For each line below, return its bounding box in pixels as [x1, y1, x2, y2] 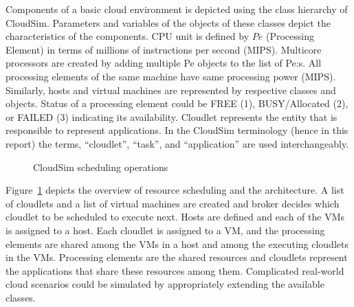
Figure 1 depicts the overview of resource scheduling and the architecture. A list [5, 183, 344, 197]
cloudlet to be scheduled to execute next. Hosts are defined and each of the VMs [5, 209, 345, 224]
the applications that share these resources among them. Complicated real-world [5, 263, 344, 277]
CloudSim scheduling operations [33, 159, 168, 174]
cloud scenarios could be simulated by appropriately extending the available [5, 277, 324, 291]
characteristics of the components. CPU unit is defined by [5, 29, 250, 43]
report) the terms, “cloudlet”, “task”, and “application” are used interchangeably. [5, 136, 349, 150]
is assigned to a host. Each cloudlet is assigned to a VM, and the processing [5, 223, 325, 237]
